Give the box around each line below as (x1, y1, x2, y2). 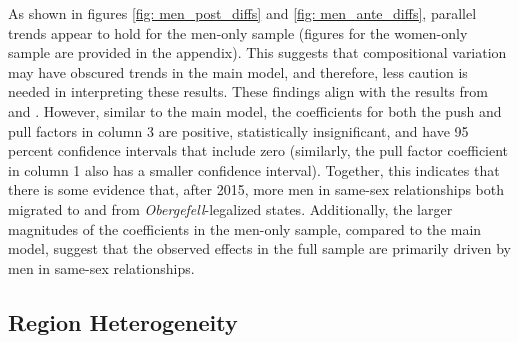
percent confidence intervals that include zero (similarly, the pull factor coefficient (8, 140, 509, 161)
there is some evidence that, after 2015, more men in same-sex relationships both (8, 179, 505, 200)
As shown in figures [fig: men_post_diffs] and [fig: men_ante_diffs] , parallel (8, 3, 477, 23)
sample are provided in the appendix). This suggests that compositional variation (8, 42, 507, 63)
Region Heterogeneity (8, 306, 238, 337)
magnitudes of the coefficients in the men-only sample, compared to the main (8, 218, 482, 239)
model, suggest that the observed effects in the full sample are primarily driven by (8, 238, 512, 259)
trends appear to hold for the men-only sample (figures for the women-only (8, 22, 468, 43)
